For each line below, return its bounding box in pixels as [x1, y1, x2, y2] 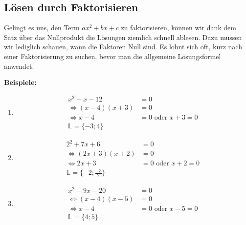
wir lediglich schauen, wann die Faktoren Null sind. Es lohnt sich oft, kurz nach [4, 41, 242, 52]
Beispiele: [4, 77, 37, 87]
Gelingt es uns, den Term [4, 22, 80, 33]
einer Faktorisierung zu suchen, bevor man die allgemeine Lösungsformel [4, 51, 221, 61]
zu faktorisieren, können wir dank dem [121, 22, 236, 33]
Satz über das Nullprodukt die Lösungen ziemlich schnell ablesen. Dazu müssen [4, 32, 242, 42]
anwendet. [4, 61, 34, 71]
